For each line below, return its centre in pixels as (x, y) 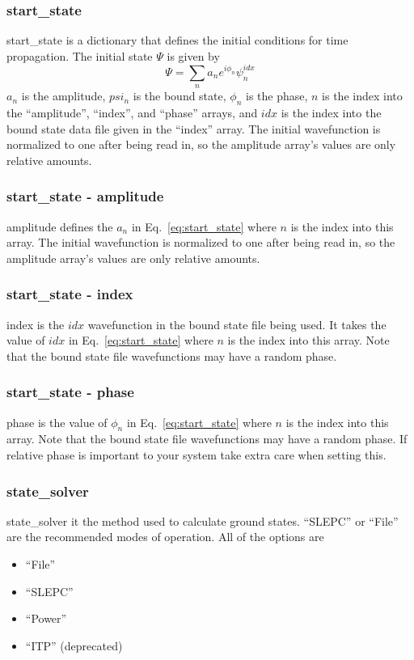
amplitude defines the (60, 226)
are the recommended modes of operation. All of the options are (165, 537)
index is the (36, 324)
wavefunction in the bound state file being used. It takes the (237, 324)
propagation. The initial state (80, 55)
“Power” (46, 618)
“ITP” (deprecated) (74, 645)
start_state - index (70, 294)
